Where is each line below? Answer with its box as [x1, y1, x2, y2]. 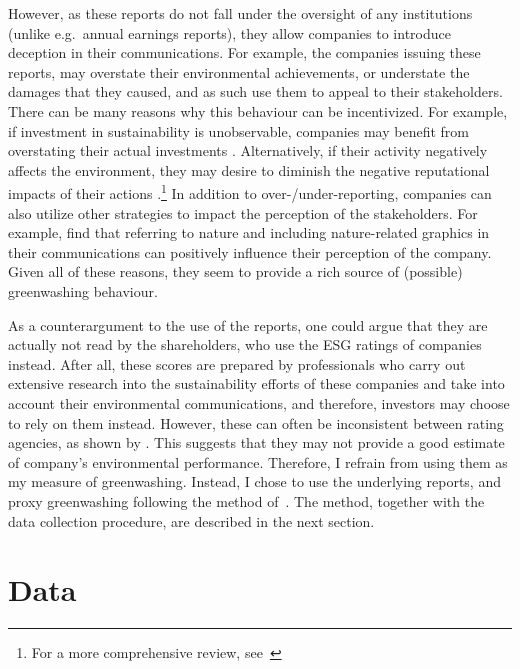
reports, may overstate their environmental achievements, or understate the [8, 61, 470, 82]
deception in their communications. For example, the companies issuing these [8, 42, 481, 63]
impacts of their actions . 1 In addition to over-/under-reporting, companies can [8, 180, 492, 203]
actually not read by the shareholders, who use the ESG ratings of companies [8, 334, 482, 355]
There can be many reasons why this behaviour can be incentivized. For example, [8, 100, 508, 121]
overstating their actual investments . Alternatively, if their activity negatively [8, 140, 488, 161]
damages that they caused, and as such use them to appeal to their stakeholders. [8, 81, 503, 102]
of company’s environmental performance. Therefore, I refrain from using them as [8, 451, 508, 472]
